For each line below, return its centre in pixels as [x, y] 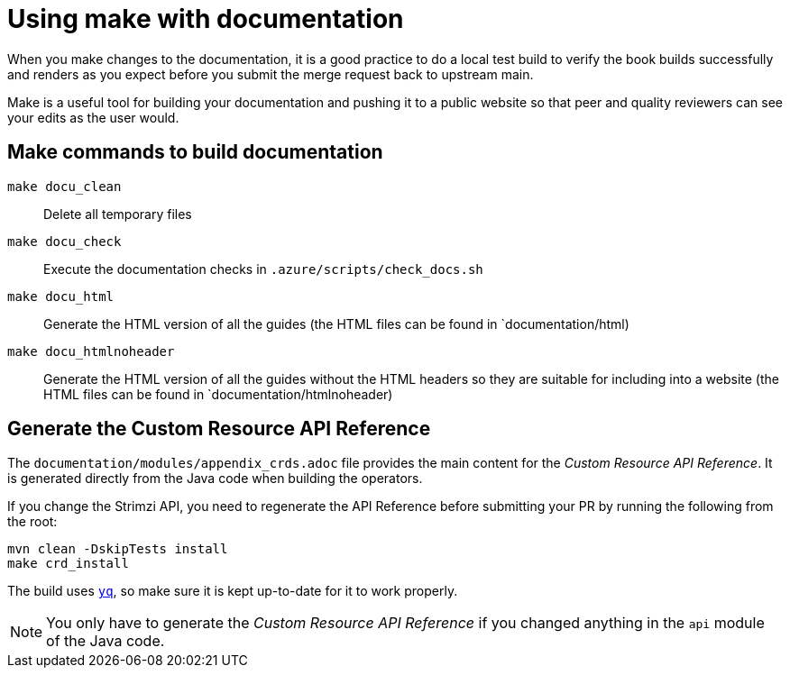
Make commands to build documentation [195, 152]
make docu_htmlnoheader [91, 351]
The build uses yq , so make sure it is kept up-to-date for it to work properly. [233, 591]
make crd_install [68, 564]
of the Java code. [106, 641]
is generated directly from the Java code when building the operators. [215, 479]
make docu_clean [64, 186]
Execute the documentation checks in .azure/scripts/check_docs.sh [263, 269]
